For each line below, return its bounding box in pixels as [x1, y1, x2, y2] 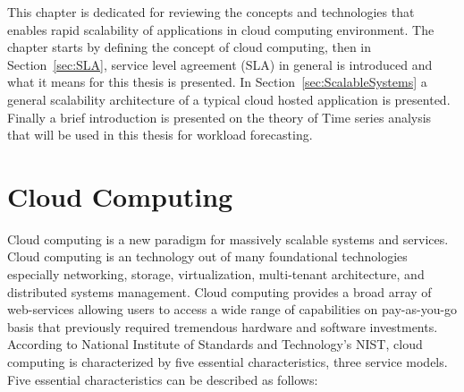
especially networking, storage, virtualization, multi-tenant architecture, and [7, 265, 425, 284]
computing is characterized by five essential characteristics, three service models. [7, 353, 448, 371]
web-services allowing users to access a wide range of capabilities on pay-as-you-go [7, 300, 458, 319]
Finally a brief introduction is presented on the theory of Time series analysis [7, 107, 432, 126]
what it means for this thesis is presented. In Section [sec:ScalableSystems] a [7, 72, 427, 91]
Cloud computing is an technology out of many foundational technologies [7, 247, 408, 266]
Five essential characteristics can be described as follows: [7, 370, 318, 388]
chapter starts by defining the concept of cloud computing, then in [7, 38, 372, 56]
